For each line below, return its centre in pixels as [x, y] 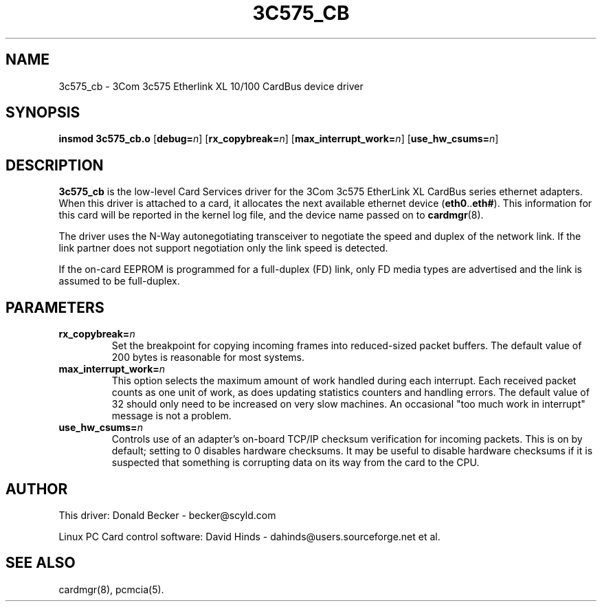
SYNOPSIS [43, 113]
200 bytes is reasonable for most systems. [208, 357]
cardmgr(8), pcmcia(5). [111, 589]
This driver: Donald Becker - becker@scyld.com [167, 515]
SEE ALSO [41, 563]
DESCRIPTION [55, 165]
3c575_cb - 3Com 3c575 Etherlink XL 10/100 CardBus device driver [211, 86]
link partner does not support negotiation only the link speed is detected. [223, 248]
